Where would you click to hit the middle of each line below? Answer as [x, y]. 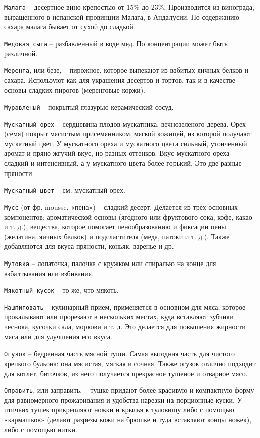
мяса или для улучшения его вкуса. [58, 336]
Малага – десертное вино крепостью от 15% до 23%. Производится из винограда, [129, 7]
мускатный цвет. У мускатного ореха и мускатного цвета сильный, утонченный [126, 143]
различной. [21, 53]
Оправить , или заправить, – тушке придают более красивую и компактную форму [129, 390]
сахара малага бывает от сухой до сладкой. [70, 26]
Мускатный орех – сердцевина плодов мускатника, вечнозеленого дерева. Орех [125, 123]
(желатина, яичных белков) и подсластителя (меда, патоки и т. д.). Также [117, 236]
